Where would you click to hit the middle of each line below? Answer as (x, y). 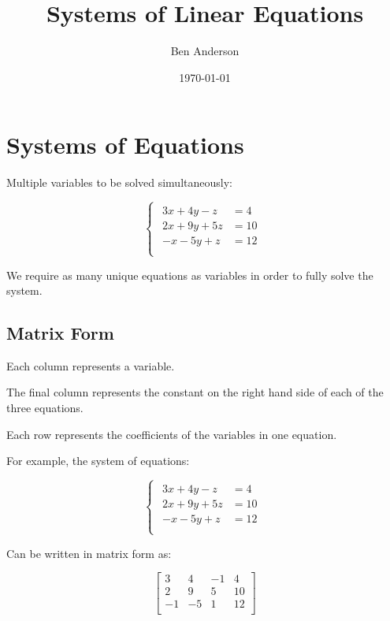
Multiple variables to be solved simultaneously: (119, 182)
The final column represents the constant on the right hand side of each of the (195, 392)
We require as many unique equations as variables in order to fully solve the (190, 275)
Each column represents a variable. (91, 365)
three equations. (45, 408)
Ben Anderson (205, 51)
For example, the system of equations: (98, 461)
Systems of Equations (125, 145)
